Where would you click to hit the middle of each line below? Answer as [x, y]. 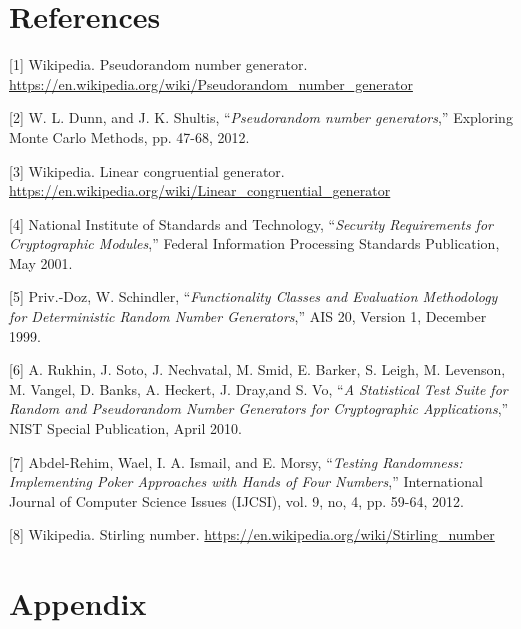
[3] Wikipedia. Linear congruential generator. [147, 170]
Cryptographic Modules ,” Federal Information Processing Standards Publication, [254, 243]
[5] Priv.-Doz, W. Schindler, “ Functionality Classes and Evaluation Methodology [253, 296]
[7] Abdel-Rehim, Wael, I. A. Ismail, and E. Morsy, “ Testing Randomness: [236, 461]
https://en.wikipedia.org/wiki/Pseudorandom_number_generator [211, 83]
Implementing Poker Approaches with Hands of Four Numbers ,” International [246, 481]
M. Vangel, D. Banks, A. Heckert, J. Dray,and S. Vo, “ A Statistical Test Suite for [258, 388]
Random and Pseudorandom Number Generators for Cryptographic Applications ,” [259, 408]
